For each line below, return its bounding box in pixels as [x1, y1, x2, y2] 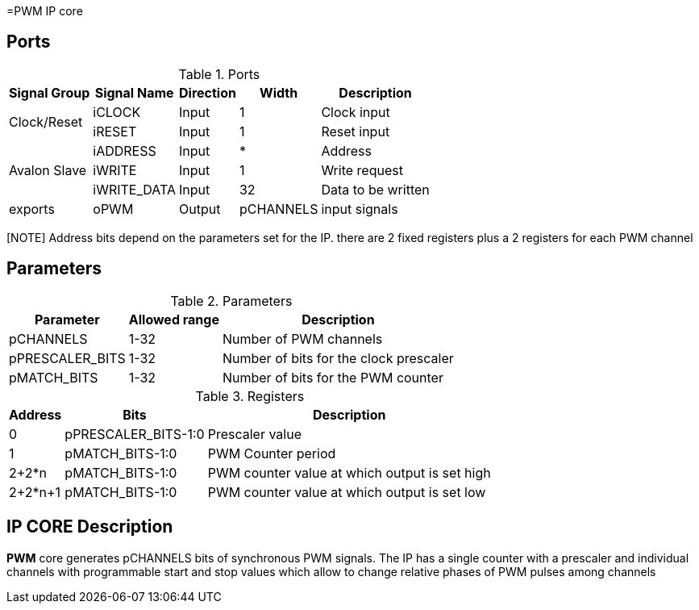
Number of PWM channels [222, 330, 383, 347]
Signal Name [94, 84, 174, 101]
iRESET [93, 123, 137, 140]
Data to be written [321, 181, 430, 198]
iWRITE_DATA [93, 181, 176, 198]
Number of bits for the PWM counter [222, 369, 443, 386]
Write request [321, 161, 403, 178]
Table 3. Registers [195, 387, 305, 404]
